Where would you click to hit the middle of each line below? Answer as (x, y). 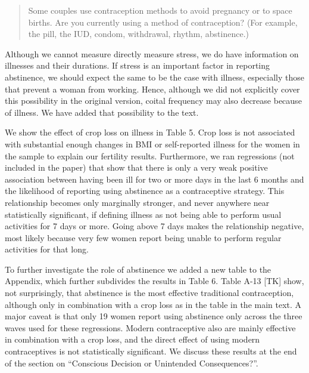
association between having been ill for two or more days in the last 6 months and (154, 179)
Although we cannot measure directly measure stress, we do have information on (152, 53)
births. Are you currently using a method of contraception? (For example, (163, 22)
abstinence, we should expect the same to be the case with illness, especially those (154, 77)
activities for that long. (47, 249)
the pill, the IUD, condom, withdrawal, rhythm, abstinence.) (139, 34)
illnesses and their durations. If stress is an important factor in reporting (138, 65)
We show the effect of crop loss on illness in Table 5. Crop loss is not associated (150, 132)
